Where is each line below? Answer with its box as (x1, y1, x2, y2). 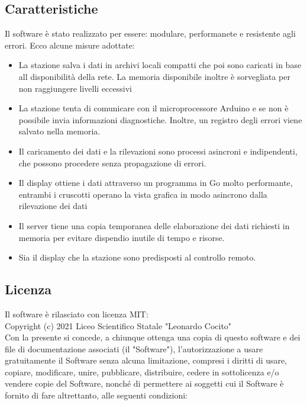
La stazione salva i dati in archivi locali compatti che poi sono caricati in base (18, 59, 302, 71)
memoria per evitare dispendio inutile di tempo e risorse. (18, 231, 225, 243)
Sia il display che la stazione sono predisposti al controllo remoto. (18, 251, 256, 263)
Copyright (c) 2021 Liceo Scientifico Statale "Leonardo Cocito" (5, 319, 232, 332)
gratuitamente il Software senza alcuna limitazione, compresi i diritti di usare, (5, 354, 287, 367)
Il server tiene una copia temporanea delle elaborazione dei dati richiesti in (18, 219, 290, 232)
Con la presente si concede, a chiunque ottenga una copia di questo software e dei (5, 331, 300, 343)
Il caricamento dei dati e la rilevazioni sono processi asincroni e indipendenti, (18, 144, 298, 157)
